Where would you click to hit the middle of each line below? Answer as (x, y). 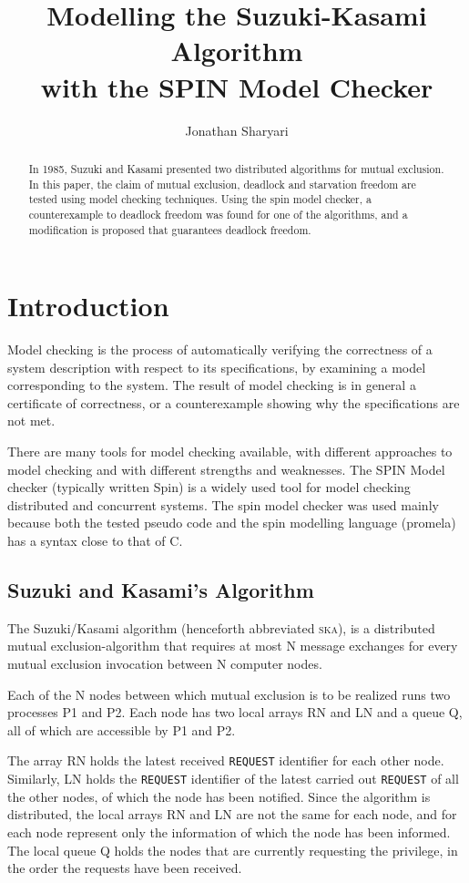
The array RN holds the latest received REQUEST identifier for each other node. (226, 760)
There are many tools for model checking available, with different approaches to (230, 452)
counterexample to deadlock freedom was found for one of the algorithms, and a (218, 214)
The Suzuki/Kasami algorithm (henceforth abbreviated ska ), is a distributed (221, 627)
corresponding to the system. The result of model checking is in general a (212, 385)
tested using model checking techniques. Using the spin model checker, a (200, 199)
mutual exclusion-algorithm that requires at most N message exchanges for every (233, 646)
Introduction (88, 306)
